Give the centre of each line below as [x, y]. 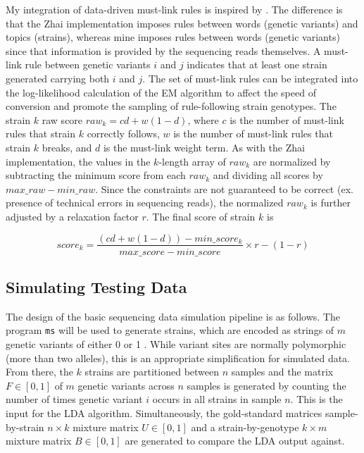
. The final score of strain [201, 216]
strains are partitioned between [152, 372]
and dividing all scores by [268, 175]
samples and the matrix [282, 372]
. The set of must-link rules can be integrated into [250, 78]
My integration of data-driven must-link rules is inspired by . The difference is [174, 9]
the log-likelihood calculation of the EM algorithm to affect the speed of [161, 92]
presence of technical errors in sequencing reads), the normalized [145, 203]
